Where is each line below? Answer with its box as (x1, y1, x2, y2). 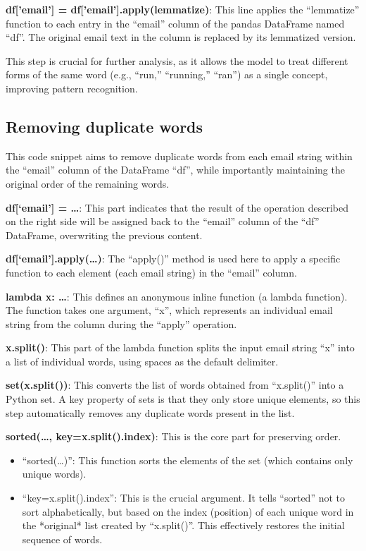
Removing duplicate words (6, 115, 203, 137)
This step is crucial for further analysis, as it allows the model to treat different (6, 53, 348, 68)
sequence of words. (22, 531, 103, 546)
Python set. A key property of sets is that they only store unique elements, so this (6, 392, 360, 406)
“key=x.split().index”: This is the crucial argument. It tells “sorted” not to (22, 490, 346, 505)
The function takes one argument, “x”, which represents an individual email (6, 303, 333, 317)
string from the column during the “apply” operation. (6, 316, 237, 331)
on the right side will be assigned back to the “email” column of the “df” (6, 214, 320, 229)
